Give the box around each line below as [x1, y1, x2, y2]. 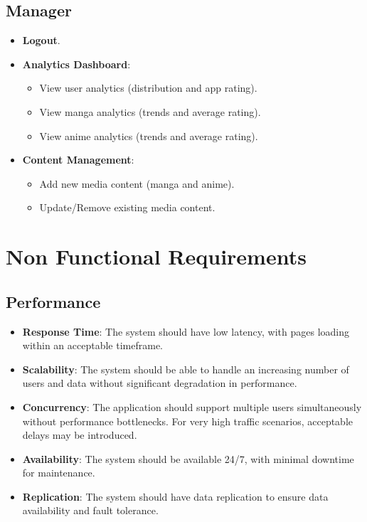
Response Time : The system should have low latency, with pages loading [22, 324, 350, 339]
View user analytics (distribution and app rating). [39, 80, 257, 95]
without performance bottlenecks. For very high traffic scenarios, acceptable [22, 413, 353, 428]
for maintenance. [22, 465, 95, 480]
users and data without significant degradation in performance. [22, 375, 297, 390]
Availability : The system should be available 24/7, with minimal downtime [22, 451, 354, 466]
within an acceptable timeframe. [22, 338, 164, 353]
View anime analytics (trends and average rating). [39, 128, 258, 143]
